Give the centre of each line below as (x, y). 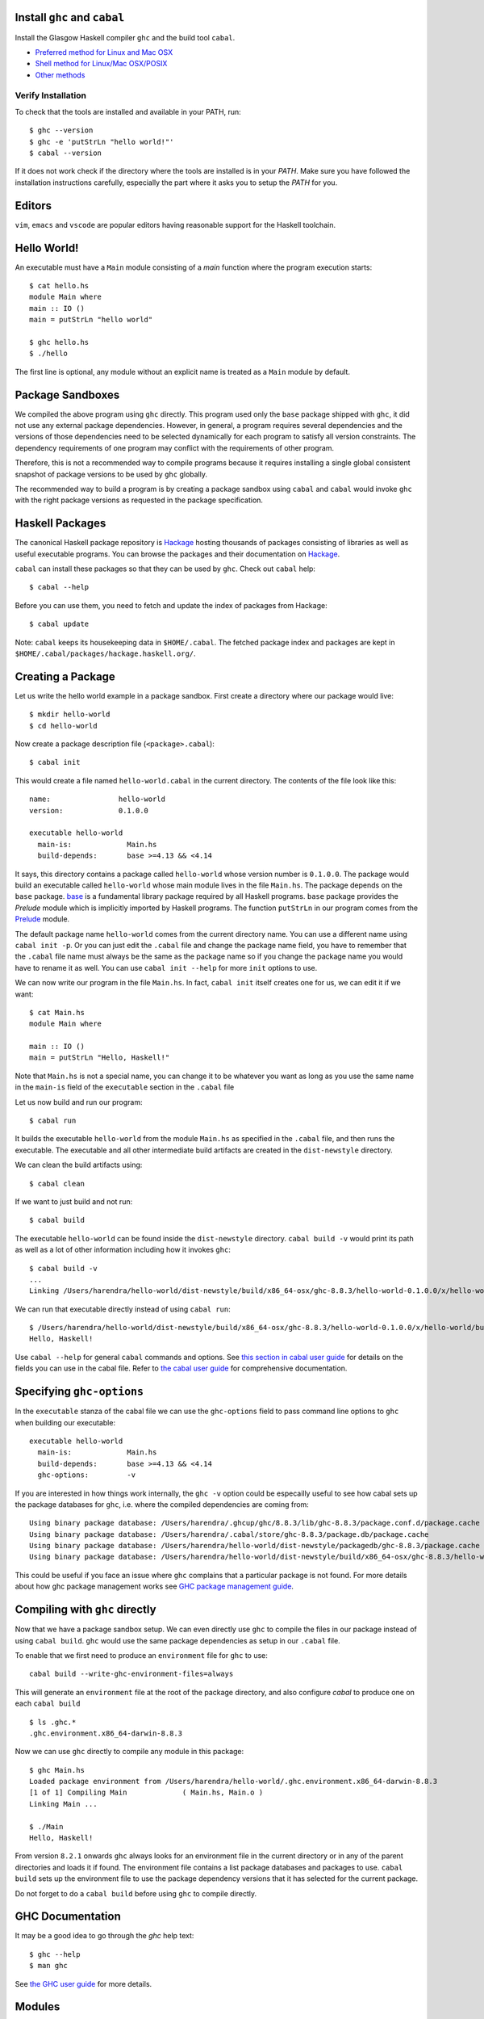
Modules (38, 2007)
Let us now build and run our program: (79, 1102)
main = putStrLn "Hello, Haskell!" (100, 1058)
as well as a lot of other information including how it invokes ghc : (123, 1250)
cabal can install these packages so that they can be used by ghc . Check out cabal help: (165, 569)
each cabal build (48, 1703)
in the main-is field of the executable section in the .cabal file (125, 1087)
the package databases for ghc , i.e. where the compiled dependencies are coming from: (162, 1504)
